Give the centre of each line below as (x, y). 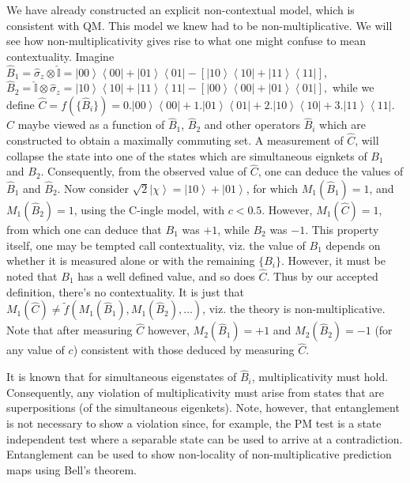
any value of (36, 350)
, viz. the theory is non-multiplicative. (294, 309)
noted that (32, 276)
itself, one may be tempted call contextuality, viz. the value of (156, 245)
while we (353, 87)
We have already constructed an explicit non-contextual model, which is (181, 9)
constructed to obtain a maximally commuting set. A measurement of (175, 140)
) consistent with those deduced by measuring (184, 350)
